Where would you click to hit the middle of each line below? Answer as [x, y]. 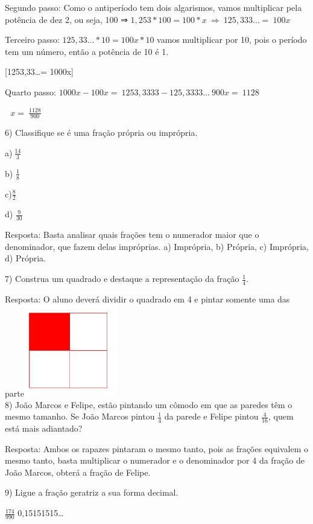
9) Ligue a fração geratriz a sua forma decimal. [92, 492]
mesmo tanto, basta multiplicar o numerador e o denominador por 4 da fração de [155, 460]
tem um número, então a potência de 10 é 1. [87, 51]
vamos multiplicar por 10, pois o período [232, 40]
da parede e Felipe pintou [211, 416]
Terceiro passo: [32, 40]
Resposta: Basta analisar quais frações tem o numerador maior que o [132, 235]
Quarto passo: [30, 91]
